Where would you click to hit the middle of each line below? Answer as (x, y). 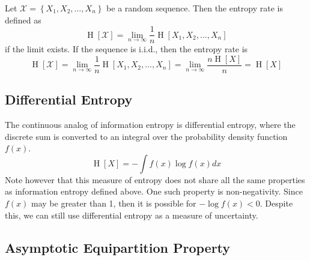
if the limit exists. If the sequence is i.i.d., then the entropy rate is (126, 49)
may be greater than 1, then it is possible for (114, 203)
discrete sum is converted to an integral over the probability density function (146, 136)
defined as (23, 20)
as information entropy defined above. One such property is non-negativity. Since (154, 191)
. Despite (276, 203)
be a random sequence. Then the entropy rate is (195, 8)
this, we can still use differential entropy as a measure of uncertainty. (132, 215)
